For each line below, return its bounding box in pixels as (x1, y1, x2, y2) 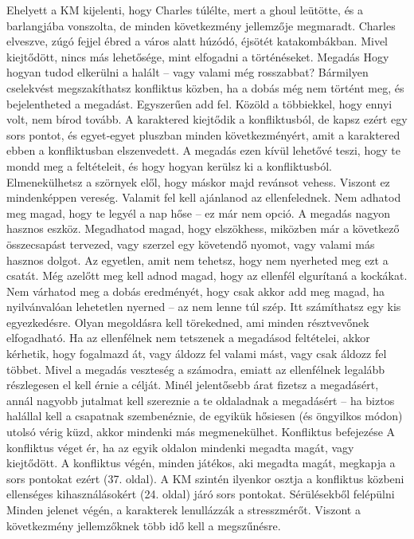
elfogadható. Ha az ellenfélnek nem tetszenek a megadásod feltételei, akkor (6, 329, 370, 346)
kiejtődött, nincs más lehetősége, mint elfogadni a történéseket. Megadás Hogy (6, 48, 389, 65)
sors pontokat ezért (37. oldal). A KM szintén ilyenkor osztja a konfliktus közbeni (6, 470, 404, 486)
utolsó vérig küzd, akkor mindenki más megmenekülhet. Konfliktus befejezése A (6, 423, 396, 440)
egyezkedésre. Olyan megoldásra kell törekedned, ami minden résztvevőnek (6, 313, 369, 330)
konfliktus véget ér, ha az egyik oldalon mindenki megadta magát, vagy (6, 439, 354, 455)
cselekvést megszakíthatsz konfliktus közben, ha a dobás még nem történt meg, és (6, 79, 404, 96)
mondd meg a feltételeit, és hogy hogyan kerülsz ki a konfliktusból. (6, 157, 332, 174)
